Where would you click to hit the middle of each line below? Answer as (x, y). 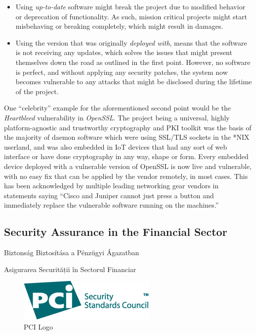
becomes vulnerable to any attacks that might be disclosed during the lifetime (134, 82)
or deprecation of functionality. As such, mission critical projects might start (131, 16)
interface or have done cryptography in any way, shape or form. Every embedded (126, 156)
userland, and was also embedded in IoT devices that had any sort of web (116, 146)
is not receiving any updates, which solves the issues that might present (124, 52)
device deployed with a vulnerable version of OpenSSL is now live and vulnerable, (128, 166)
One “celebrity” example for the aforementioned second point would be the (118, 108)
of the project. (37, 91)
